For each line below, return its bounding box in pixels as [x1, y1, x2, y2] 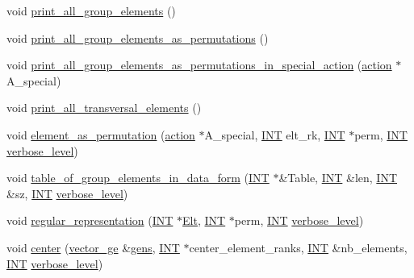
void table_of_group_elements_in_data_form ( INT [6, 169, 270, 186]
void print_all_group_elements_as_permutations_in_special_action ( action [6, 56, 392, 73]
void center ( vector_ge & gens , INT [6, 239, 180, 255]
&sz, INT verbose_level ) [6, 185, 128, 201]
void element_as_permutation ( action [6, 126, 195, 143]
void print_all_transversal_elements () [6, 99, 202, 116]
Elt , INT [182, 212, 226, 229]
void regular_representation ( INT [6, 212, 174, 229]
